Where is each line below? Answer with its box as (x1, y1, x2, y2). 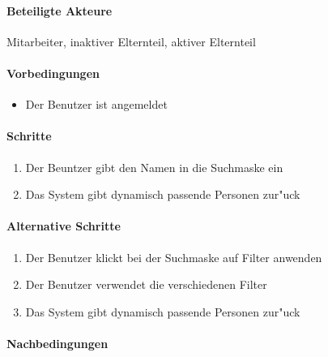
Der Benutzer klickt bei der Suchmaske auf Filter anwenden (25, 248, 322, 265)
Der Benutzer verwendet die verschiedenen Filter (25, 276, 267, 293)
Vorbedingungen (6, 64, 100, 81)
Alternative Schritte (6, 217, 121, 234)
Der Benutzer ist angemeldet (25, 96, 168, 113)
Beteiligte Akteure (6, 2, 113, 19)
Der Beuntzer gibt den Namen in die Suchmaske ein (25, 158, 283, 175)
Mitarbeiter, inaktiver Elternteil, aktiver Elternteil (6, 32, 256, 49)
